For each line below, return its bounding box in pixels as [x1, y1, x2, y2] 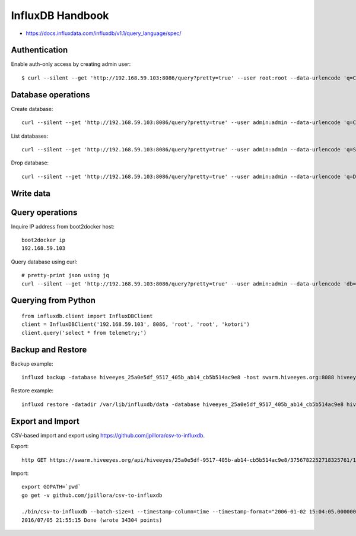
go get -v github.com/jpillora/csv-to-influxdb [21, 491, 163, 499]
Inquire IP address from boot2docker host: [11, 223, 115, 230]
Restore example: [11, 387, 54, 394]
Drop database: [11, 159, 49, 166]
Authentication [11, 45, 68, 55]
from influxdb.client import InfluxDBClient [21, 312, 154, 319]
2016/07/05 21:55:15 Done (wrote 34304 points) [21, 516, 163, 524]
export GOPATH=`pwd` [21, 484, 81, 490]
